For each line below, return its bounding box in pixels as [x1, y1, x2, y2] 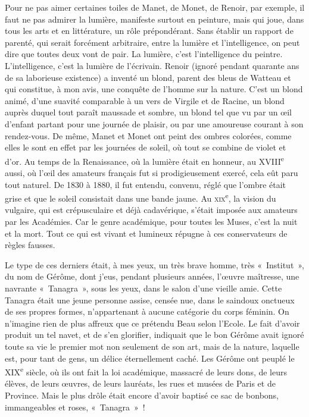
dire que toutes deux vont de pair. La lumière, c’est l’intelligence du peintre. [5, 48, 283, 60]
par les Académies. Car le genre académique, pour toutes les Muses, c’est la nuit [5, 215, 298, 227]
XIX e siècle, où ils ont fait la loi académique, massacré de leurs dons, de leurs [5, 364, 288, 378]
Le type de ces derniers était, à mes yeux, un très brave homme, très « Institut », [5, 258, 304, 271]
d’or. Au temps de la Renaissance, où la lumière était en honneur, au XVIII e [5, 153, 284, 167]
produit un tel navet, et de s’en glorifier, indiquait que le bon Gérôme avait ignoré [5, 328, 304, 341]
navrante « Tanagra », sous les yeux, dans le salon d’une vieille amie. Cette [5, 281, 282, 294]
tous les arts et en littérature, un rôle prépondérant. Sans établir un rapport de [5, 24, 294, 37]
